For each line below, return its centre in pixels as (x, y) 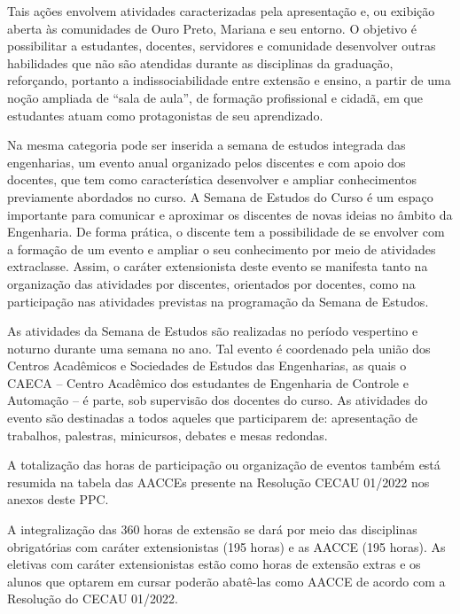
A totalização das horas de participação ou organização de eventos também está (224, 465)
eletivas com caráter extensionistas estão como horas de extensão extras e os (214, 564)
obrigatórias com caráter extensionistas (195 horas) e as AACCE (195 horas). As (226, 546)
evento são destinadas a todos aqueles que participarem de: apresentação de (212, 418)
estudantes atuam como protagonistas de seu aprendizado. (165, 115)
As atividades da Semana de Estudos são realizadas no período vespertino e (213, 331)
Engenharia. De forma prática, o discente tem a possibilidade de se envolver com (226, 232)
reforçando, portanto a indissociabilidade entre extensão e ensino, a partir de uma (229, 80)
